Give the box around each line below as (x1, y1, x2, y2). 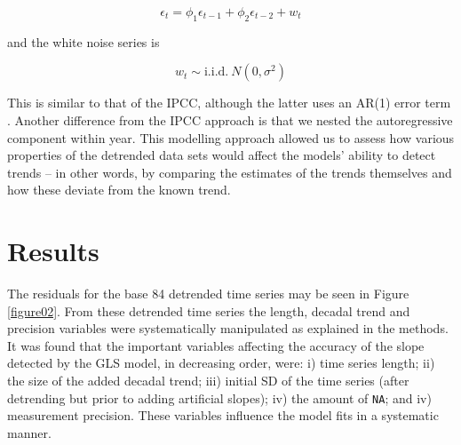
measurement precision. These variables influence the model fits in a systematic (7, 406, 439, 425)
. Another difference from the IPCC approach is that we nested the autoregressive (7, 110, 453, 129)
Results (7, 233, 99, 269)
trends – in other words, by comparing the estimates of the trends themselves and (7, 163, 452, 181)
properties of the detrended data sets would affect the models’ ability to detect (7, 146, 436, 164)
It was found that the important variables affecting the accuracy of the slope (7, 336, 425, 354)
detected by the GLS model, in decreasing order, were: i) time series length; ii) (7, 354, 435, 372)
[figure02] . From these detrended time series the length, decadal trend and (7, 301, 410, 320)
